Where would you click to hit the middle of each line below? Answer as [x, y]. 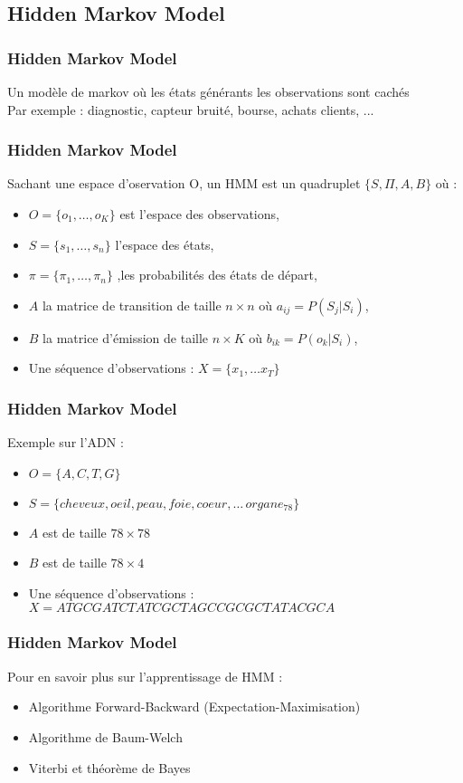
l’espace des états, [165, 244]
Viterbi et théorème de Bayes [109, 767]
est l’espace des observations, [199, 214]
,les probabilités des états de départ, [217, 275]
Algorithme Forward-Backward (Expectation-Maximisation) [194, 707]
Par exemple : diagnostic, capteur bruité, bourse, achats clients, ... [191, 109]
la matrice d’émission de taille [126, 337]
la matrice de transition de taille [132, 305]
